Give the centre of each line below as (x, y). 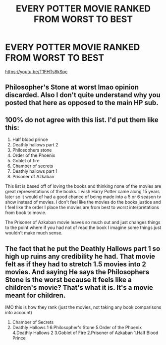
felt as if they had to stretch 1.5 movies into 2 (76, 264)
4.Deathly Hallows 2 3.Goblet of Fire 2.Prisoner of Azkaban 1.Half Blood (85, 333)
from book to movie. (26, 213)
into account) (19, 312)
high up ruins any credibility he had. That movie (80, 256)
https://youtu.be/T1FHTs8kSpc (36, 71)
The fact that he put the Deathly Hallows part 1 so (83, 249)
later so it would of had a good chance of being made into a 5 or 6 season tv (83, 197)
